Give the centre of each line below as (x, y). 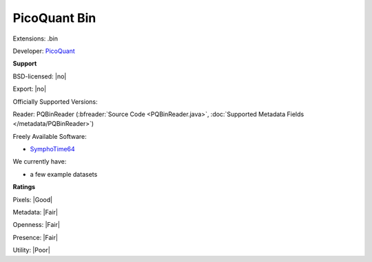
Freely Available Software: (50, 136)
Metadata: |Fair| (35, 212)
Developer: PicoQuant (44, 51)
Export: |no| (30, 89)
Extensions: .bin (35, 39)
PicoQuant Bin (54, 18)
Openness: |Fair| (36, 225)
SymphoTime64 (52, 149)
